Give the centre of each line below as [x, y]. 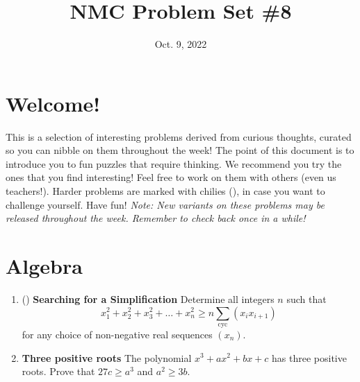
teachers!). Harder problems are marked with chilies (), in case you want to [165, 191]
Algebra [44, 266]
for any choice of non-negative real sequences [117, 334]
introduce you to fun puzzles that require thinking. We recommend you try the [174, 163]
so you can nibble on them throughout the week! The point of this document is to [180, 150]
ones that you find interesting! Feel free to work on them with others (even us [171, 177]
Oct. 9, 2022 [181, 44]
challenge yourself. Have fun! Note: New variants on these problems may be [165, 204]
